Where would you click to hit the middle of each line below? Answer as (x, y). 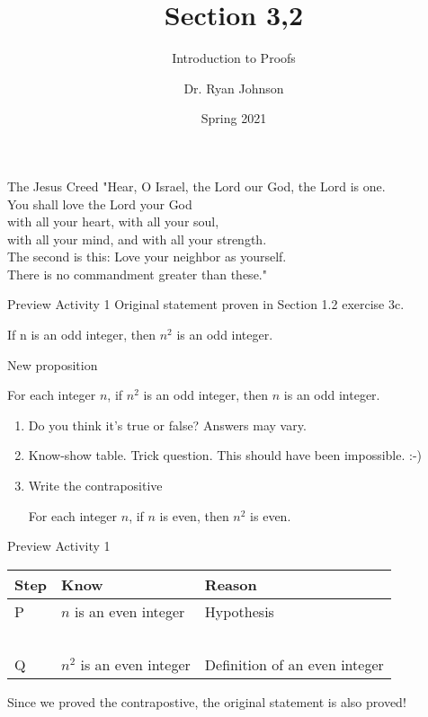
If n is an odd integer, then (82, 335)
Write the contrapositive (95, 486)
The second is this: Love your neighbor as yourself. (147, 257)
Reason (231, 584)
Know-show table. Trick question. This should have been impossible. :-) (225, 455)
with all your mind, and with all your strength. (137, 239)
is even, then (194, 515)
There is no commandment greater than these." (137, 274)
